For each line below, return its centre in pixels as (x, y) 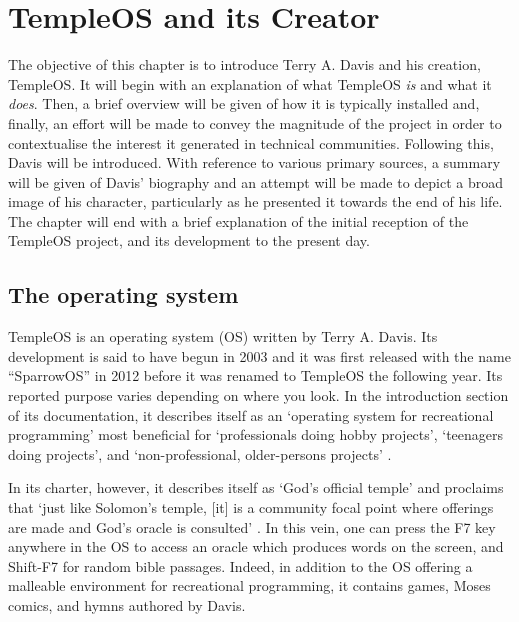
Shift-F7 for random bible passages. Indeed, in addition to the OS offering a (240, 565)
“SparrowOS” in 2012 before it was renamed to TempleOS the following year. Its (255, 375)
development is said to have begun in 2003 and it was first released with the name (259, 355)
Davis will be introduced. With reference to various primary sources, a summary (254, 162)
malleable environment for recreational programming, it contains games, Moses (249, 585)
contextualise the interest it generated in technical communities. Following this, (251, 142)
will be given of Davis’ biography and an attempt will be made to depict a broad (256, 181)
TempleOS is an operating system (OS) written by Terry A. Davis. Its (223, 336)
